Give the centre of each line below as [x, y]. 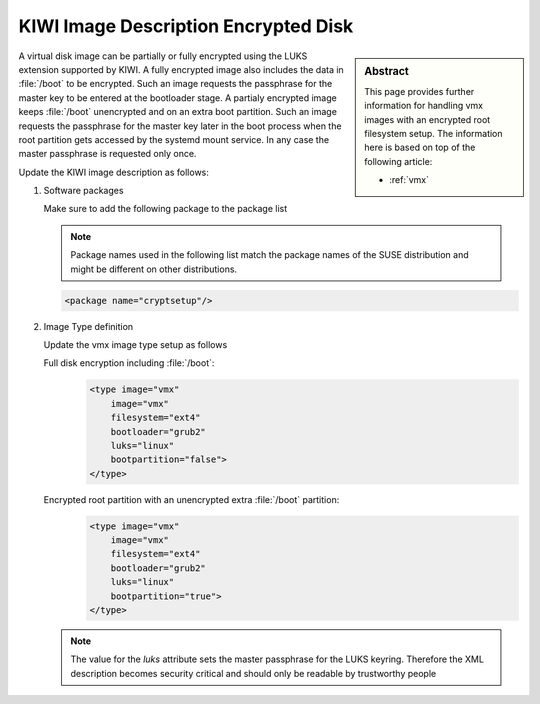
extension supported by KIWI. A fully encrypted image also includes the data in [181, 69]
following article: [398, 161]
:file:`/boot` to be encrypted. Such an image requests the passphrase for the [175, 84]
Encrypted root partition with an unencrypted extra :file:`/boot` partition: [191, 499]
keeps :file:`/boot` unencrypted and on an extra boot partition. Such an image [177, 112]
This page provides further [419, 91]
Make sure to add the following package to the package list [165, 209]
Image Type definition [88, 326]
